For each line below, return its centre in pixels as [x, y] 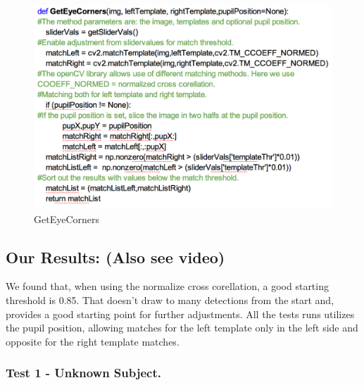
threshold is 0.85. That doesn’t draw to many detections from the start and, [170, 300]
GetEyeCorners [67, 219]
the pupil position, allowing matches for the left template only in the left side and [182, 328]
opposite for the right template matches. [93, 341]
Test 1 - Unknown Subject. [83, 373]
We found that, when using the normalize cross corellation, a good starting [167, 286]
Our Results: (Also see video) [115, 257]
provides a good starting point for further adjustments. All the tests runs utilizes [180, 314]
